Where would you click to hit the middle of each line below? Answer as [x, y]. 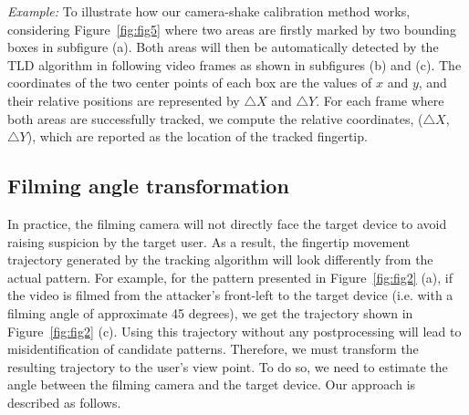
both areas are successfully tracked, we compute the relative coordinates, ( [215, 118]
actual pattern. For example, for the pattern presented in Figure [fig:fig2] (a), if [230, 277]
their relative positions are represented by [124, 100]
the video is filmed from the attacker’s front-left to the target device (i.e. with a [230, 295]
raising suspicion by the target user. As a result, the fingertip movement [209, 241]
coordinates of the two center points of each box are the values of [190, 83]
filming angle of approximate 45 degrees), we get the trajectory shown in [210, 312]
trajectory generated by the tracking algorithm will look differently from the [220, 259]
